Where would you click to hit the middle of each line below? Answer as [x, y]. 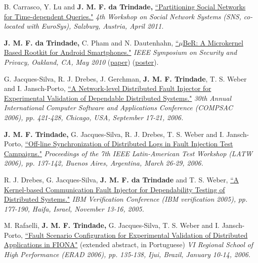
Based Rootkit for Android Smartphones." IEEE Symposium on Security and [121, 52]
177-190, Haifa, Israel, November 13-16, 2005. [74, 208]
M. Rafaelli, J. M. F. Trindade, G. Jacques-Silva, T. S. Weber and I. [112, 225]
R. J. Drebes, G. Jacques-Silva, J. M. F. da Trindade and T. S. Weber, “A [121, 179]
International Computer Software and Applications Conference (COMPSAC [118, 108]
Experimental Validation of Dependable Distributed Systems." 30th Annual [118, 98]
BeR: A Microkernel [213, 42]
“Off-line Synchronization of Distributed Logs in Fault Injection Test [129, 144]
